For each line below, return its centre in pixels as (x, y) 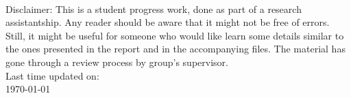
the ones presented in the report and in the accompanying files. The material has (175, 49)
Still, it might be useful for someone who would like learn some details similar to (175, 35)
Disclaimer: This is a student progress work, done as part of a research (154, 9)
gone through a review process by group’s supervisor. (117, 62)
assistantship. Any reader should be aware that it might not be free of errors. (168, 22)
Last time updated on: (52, 75)
